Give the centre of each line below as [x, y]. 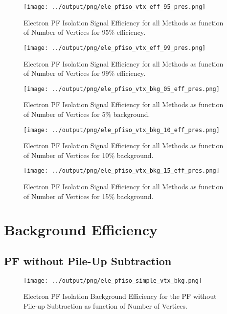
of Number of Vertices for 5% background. [87, 114]
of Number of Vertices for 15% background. [89, 196]
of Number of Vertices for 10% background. [89, 155]
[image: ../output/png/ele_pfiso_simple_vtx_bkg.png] [113, 280]
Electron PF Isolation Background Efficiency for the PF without [120, 296]
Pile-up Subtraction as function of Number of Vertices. [105, 306]
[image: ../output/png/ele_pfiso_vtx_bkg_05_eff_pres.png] [122, 89]
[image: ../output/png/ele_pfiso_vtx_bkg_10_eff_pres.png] [122, 130]
